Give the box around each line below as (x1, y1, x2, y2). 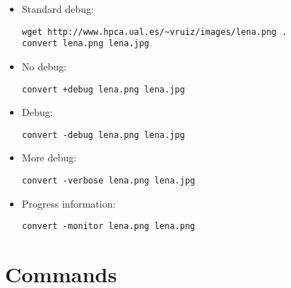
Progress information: (21, 196, 116, 210)
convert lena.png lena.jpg (21, 38, 149, 49)
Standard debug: (21, 1, 94, 16)
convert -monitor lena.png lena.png (21, 221, 196, 232)
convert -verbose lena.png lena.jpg (21, 176, 196, 186)
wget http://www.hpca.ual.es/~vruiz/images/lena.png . (21, 26, 287, 37)
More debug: (21, 150, 77, 165)
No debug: (21, 58, 67, 73)
